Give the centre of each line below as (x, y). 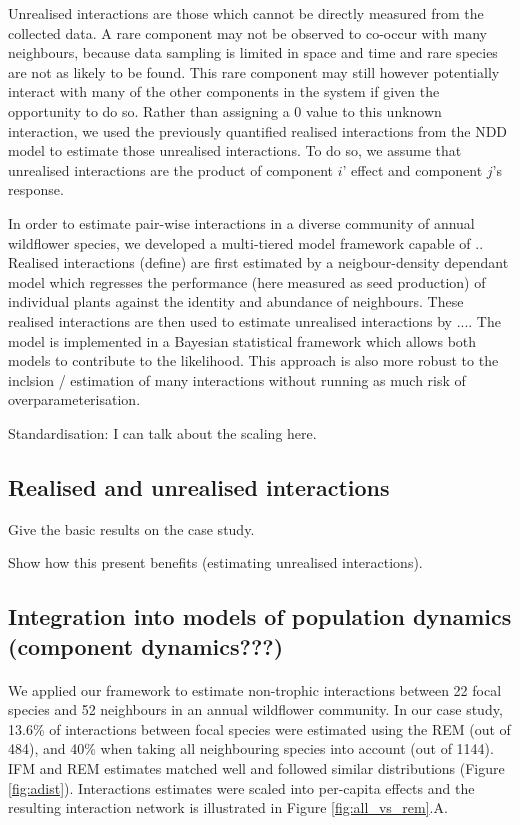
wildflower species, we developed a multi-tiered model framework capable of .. (246, 242)
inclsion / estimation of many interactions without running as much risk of (237, 379)
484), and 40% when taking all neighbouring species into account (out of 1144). (251, 748)
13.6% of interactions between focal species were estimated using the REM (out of (259, 728)
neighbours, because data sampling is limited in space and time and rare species (253, 52)
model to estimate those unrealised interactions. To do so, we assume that (235, 150)
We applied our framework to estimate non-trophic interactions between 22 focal (255, 689)
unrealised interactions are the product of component (171, 169)
